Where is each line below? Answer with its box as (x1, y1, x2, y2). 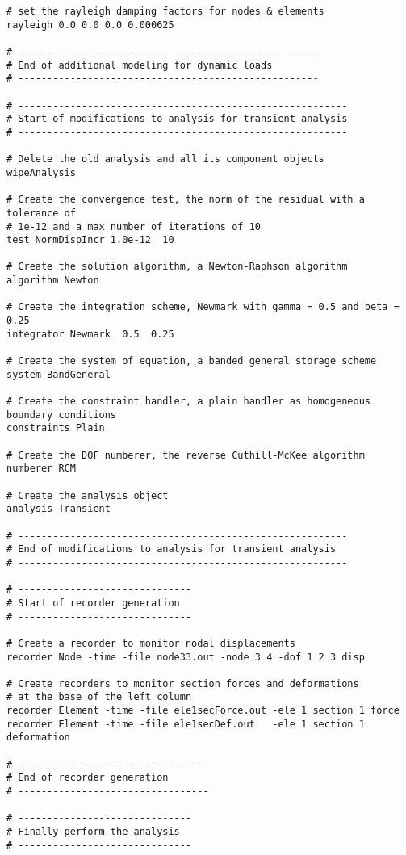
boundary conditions (6, 409, 117, 421)
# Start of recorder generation (6, 597, 180, 609)
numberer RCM (6, 463, 76, 475)
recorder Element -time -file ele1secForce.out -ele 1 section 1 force (6, 705, 400, 717)
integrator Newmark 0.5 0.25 (6, 328, 174, 340)
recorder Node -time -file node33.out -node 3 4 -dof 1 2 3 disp (6, 651, 365, 663)
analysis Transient (6, 503, 111, 515)
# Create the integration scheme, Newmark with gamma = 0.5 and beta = (6, 301, 400, 313)
